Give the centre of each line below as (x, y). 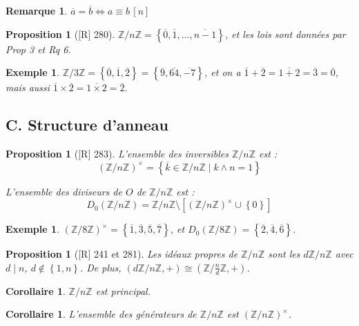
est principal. (123, 290)
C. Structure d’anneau (87, 125)
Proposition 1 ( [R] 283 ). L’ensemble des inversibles (117, 153)
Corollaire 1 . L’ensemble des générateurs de (101, 314)
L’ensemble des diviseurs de (64, 191)
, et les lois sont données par (285, 33)
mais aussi (28, 87)
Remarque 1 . (37, 10)
